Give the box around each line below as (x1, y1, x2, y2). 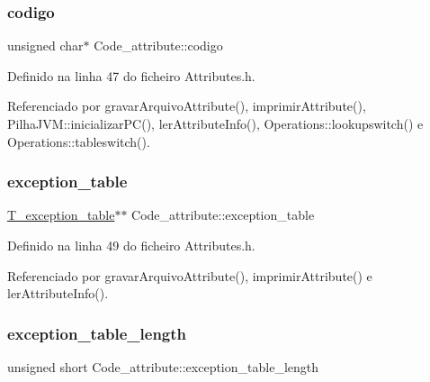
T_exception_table (7, 205, 115, 224)
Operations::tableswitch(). (7, 132, 150, 150)
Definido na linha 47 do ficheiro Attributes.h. (7, 66, 255, 85)
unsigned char (7, 36, 84, 55)
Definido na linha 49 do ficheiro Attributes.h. (7, 236, 255, 254)
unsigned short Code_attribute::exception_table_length (7, 358, 319, 376)
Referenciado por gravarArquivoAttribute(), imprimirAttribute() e (7, 266, 372, 285)
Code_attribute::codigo (94, 36, 223, 55)
